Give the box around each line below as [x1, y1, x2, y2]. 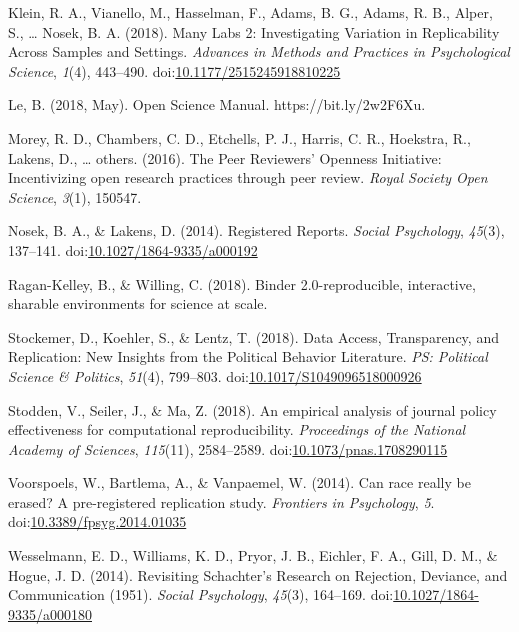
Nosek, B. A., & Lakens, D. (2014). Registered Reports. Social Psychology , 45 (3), [8, 220, 505, 241]
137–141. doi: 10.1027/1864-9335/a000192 [8, 239, 258, 260]
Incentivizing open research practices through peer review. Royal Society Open [8, 167, 488, 188]
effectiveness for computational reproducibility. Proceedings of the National [8, 419, 466, 440]
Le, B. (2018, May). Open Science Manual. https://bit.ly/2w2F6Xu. [8, 94, 426, 115]
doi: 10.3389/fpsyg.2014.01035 [8, 511, 187, 532]
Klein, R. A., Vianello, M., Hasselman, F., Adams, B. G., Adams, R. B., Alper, [8, 2, 493, 22]
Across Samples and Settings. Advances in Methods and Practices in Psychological [8, 41, 510, 62]
